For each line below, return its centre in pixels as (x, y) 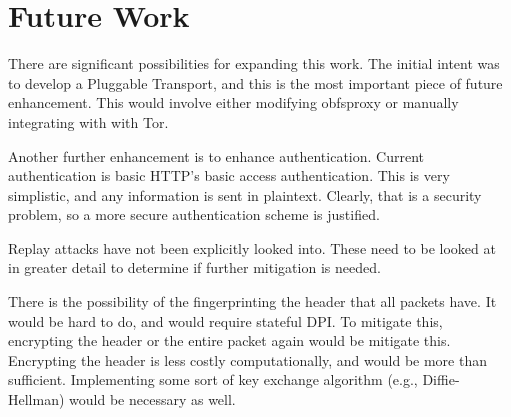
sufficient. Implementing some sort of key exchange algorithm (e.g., (213, 379)
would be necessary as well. (152, 399)
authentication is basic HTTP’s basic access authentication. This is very (229, 175)
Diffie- (441, 379)
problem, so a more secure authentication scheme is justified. (194, 214)
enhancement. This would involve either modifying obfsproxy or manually (233, 102)
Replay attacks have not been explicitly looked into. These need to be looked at (252, 247)
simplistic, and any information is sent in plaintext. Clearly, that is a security (245, 194)
